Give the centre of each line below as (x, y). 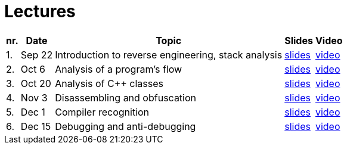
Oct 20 (36, 83)
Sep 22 (37, 55)
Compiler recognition (102, 112)
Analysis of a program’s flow (119, 69)
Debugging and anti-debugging (126, 126)
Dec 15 (36, 126)
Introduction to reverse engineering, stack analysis (169, 55)
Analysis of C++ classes (109, 83)
